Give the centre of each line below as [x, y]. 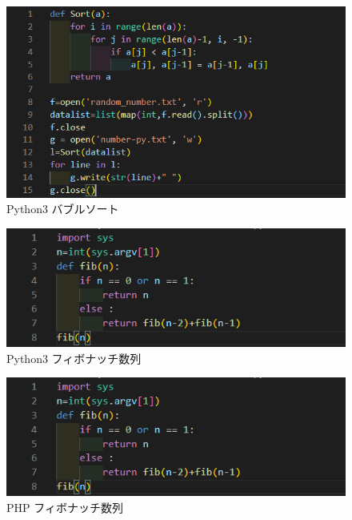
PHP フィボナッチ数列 [65, 507]
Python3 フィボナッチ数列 [74, 358]
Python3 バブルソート [63, 209]
